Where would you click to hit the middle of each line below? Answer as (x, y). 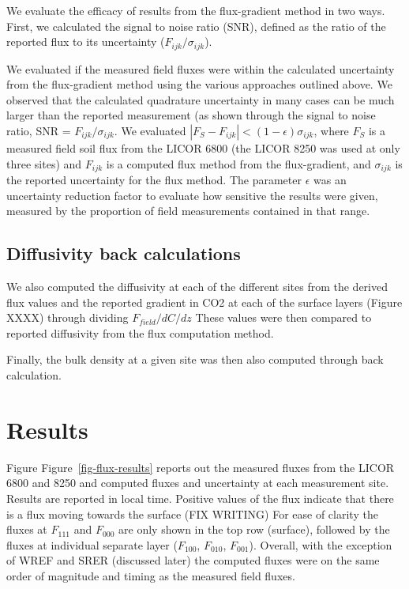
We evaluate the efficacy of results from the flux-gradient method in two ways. (196, 10)
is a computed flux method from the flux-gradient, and (238, 163)
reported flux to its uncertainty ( (86, 42)
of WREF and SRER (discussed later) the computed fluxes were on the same (193, 560)
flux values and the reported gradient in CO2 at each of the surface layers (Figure (204, 302)
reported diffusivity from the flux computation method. (140, 332)
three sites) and (44, 163)
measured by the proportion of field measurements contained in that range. (188, 211)
